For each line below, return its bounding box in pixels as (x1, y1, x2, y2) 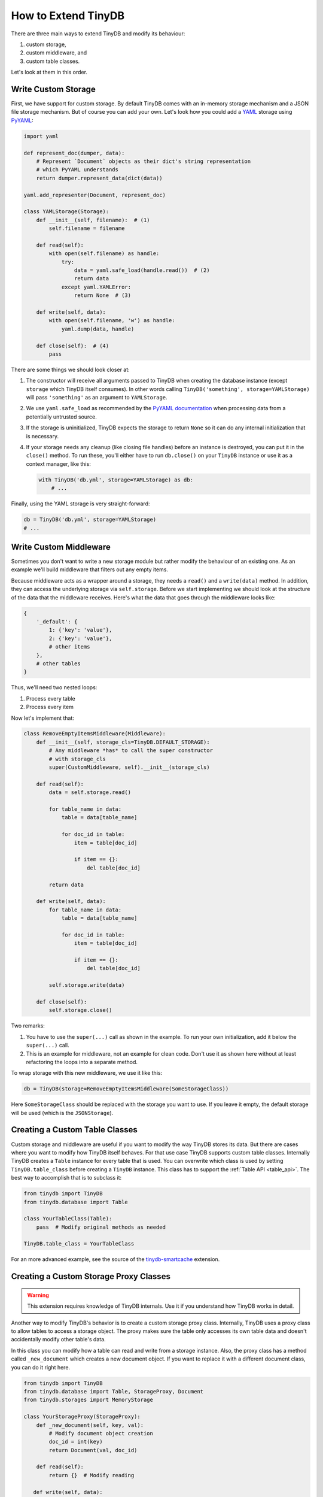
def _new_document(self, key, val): (36, 1422, 144, 1428)
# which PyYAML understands (36, 166, 119, 173)
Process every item (26, 704, 74, 711)
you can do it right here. (11, 1363, 71, 1371)
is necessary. (26, 432, 59, 440)
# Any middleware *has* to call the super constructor (48, 747, 214, 754)
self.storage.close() (48, 1007, 112, 1014)
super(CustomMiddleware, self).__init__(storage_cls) (48, 764, 210, 771)
